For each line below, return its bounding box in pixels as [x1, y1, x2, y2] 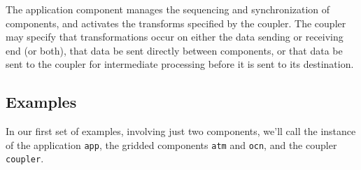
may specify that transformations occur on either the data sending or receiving [6, 29, 344, 44]
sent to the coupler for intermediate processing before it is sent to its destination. [6, 57, 354, 71]
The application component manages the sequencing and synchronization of [6, 2, 330, 16]
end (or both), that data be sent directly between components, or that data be [6, 43, 343, 57]
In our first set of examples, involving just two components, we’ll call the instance [6, 124, 356, 139]
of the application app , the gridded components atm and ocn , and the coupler [6, 137, 337, 152]
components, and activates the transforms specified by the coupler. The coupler [6, 15, 346, 30]
